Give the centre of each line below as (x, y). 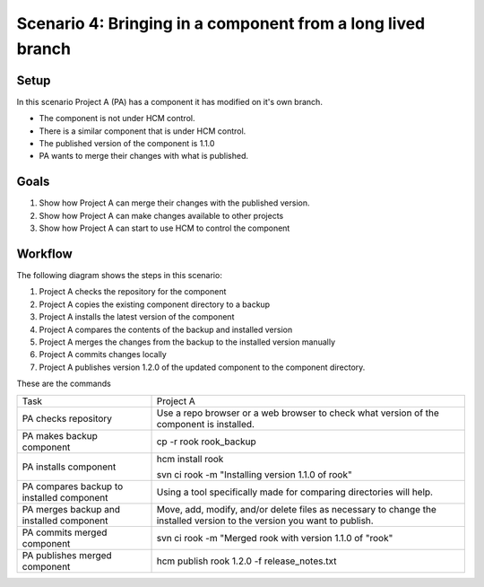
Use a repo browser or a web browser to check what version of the (298, 413)
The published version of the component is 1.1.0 (127, 144)
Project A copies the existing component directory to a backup (155, 304)
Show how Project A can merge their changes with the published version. (174, 203)
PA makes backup (60, 435)
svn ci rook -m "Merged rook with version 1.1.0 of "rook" (275, 538)
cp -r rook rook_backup (206, 442)
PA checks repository (67, 418)
